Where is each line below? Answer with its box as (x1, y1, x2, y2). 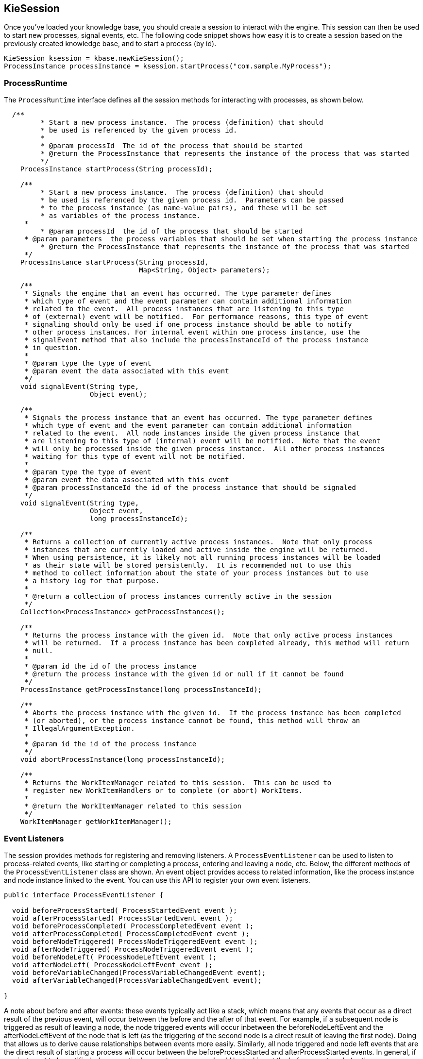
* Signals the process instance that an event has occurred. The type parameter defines (24, 414, 372, 422)
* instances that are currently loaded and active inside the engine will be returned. (24, 546, 369, 554)
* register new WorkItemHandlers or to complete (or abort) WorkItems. (24, 787, 303, 795)
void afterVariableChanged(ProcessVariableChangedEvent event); (12, 976, 262, 984)
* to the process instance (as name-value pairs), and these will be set (40, 204, 327, 212)
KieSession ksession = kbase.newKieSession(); (4, 54, 184, 63)
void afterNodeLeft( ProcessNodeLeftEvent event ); (12, 960, 213, 969)
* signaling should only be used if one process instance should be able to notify (24, 320, 352, 329)
